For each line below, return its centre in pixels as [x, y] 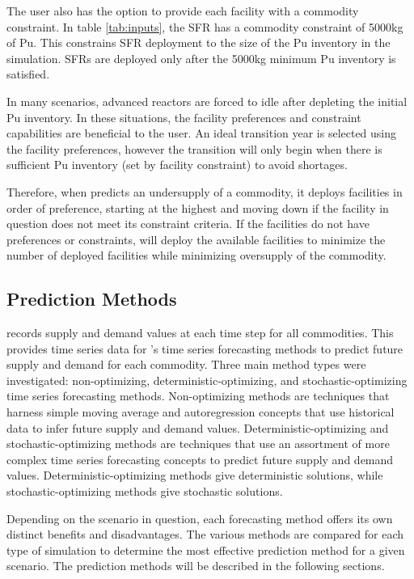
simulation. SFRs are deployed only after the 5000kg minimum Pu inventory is [201, 58]
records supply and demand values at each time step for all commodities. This [200, 333]
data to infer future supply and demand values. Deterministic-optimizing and [198, 427]
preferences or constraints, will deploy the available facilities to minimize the [196, 239]
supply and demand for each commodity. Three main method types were [186, 364]
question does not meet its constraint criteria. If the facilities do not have [188, 224]
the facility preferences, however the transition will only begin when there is [194, 148]
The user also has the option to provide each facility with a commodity [183, 11]
